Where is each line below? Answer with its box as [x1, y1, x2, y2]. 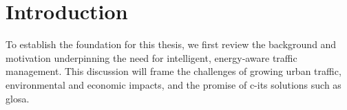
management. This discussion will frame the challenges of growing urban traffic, [6, 64, 341, 78]
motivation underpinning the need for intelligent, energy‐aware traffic [6, 50, 297, 65]
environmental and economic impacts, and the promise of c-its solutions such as [6, 77, 341, 91]
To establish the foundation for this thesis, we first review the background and [6, 37, 337, 52]
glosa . [6, 91, 30, 105]
